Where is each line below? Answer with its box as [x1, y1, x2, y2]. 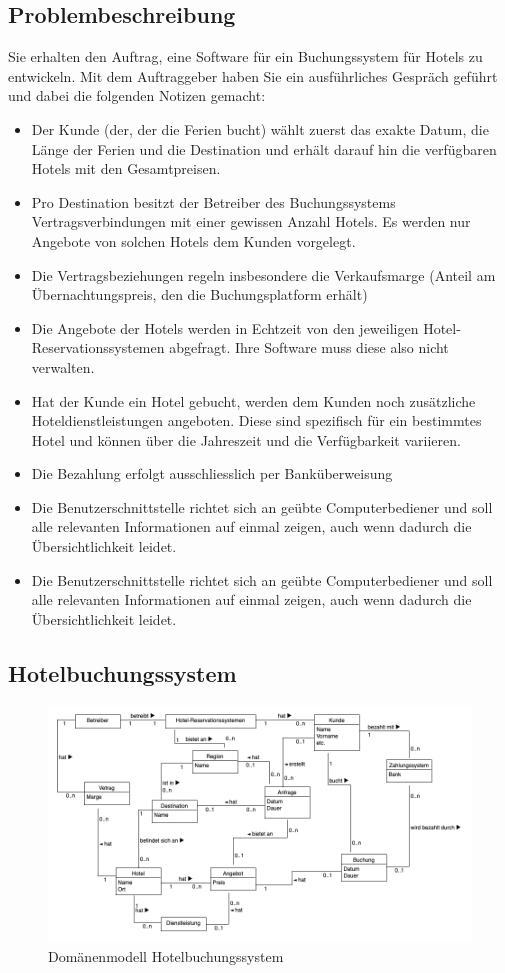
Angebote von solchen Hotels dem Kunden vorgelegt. [31, 230, 356, 251]
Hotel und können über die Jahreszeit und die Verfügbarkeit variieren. [31, 429, 461, 450]
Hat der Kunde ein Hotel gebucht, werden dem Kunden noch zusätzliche [31, 390, 476, 411]
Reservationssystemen [31, 337, 165, 358]
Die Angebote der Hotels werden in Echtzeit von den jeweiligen [31, 317, 419, 338]
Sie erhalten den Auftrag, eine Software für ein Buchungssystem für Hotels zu [8, 46, 483, 67]
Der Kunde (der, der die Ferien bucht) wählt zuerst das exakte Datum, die [31, 118, 489, 139]
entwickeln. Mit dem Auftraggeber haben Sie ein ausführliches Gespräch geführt [8, 65, 498, 86]
